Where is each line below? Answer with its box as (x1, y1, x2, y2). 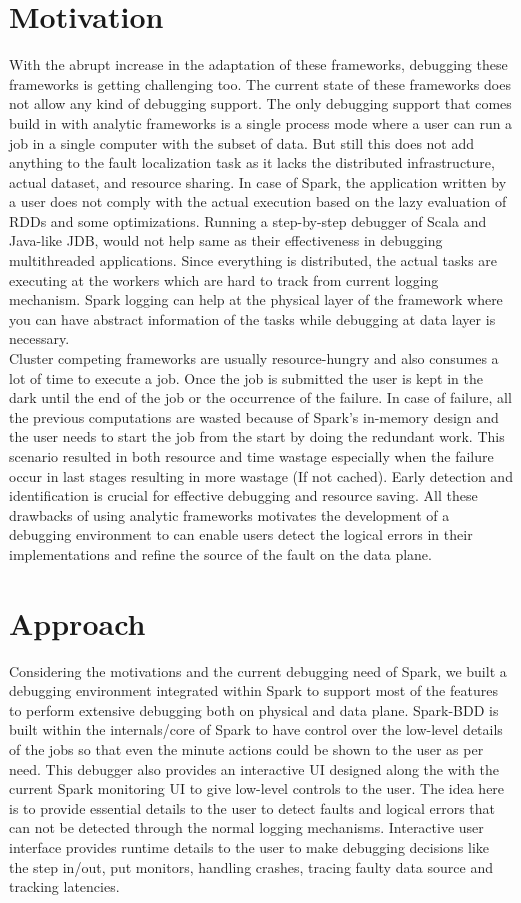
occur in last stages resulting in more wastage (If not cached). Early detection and (9, 465, 513, 486)
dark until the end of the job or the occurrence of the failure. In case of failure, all (9, 387, 512, 408)
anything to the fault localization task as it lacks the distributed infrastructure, (9, 152, 495, 173)
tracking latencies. (9, 876, 120, 897)
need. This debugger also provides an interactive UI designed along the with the (9, 758, 500, 779)
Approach (9, 602, 146, 643)
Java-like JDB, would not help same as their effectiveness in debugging (9, 230, 443, 251)
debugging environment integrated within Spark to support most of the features (9, 680, 498, 701)
